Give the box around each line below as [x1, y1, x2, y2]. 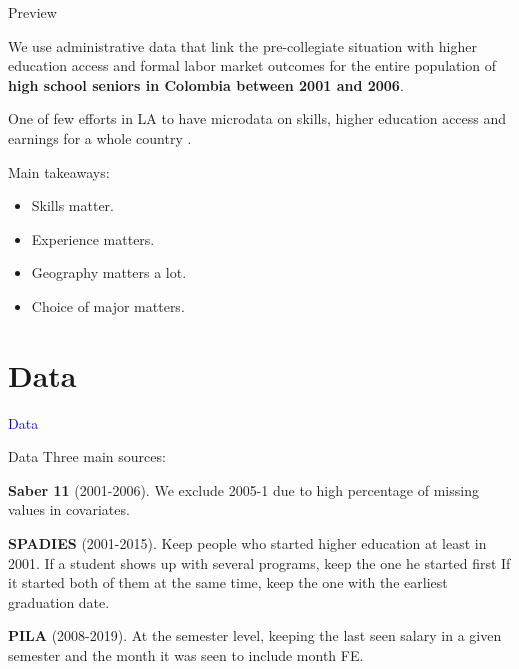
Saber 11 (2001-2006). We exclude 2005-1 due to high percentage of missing [8, 479, 479, 500]
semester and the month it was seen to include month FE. [8, 645, 364, 665]
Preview [8, 2, 57, 22]
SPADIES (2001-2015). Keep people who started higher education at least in [8, 533, 487, 554]
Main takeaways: [8, 161, 110, 182]
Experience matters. [31, 228, 155, 249]
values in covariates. [8, 499, 130, 520]
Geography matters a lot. [31, 262, 187, 283]
